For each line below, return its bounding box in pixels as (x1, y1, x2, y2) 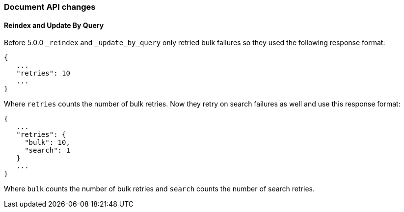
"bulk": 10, (25, 138, 70, 147)
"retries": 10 (16, 69, 70, 78)
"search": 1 (25, 146, 70, 155)
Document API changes (4, 2, 96, 12)
